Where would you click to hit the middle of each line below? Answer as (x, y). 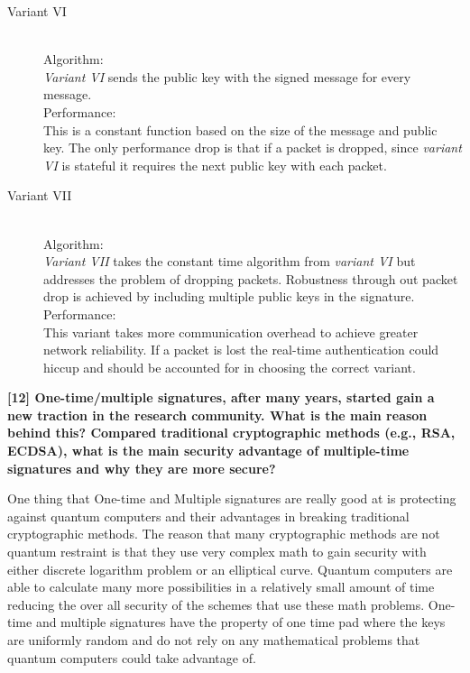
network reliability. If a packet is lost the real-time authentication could (241, 350)
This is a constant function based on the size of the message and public (240, 129)
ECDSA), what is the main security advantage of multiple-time (208, 451)
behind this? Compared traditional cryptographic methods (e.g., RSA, (231, 433)
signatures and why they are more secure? (142, 468)
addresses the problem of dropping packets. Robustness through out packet (251, 278)
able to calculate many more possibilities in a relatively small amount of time (221, 587)
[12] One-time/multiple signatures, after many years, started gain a (221, 397)
